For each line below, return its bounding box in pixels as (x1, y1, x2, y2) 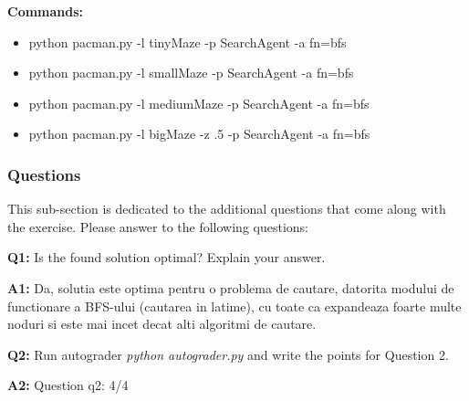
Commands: (7, 2, 84, 20)
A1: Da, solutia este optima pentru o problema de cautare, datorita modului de (7, 278, 454, 297)
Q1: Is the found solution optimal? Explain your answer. (7, 248, 326, 267)
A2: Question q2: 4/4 (7, 375, 129, 395)
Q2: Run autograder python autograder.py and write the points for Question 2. (7, 344, 449, 364)
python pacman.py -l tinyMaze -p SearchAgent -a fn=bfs (28, 32, 347, 51)
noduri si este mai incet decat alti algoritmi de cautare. (7, 314, 317, 333)
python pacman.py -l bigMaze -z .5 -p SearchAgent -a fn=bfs (28, 124, 370, 143)
